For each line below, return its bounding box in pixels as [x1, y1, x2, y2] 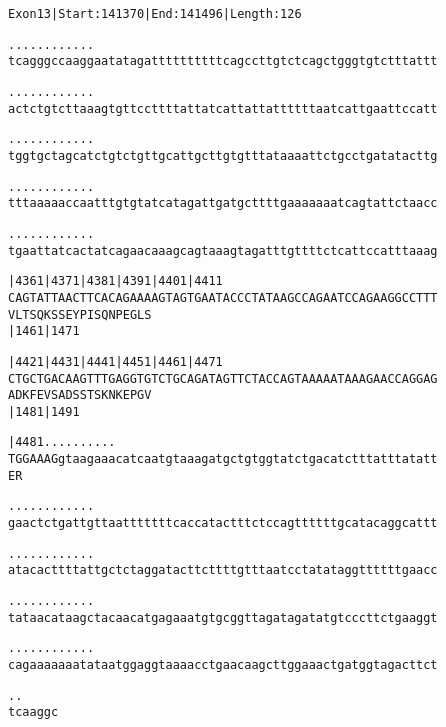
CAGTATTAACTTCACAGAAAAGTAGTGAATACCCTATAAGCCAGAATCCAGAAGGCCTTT [8, 290, 438, 305]
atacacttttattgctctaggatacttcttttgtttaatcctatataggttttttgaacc [8, 563, 438, 578]
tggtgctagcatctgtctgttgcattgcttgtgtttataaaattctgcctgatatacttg [8, 148, 438, 163]
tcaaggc [8, 705, 59, 720]
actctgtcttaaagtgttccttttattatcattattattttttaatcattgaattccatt [8, 101, 438, 116]
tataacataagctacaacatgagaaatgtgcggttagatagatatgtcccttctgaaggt [8, 610, 438, 625]
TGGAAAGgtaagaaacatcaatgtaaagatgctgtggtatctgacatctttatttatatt [8, 452, 438, 467]
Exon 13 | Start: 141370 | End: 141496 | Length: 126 [8, 7, 302, 21]
